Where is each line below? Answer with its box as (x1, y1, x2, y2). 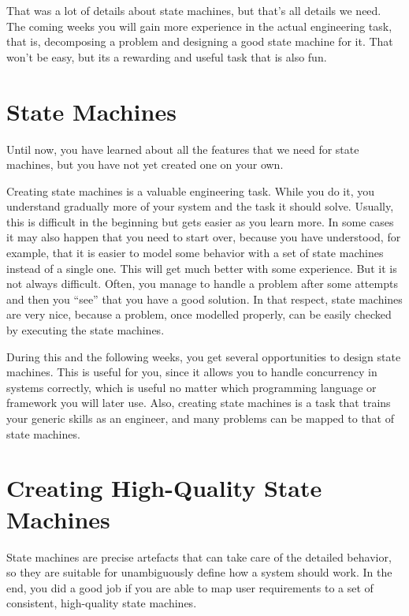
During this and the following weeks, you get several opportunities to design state (6, 348, 401, 364)
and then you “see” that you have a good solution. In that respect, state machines (6, 290, 403, 307)
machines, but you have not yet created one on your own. (6, 156, 284, 173)
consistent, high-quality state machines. (6, 595, 197, 611)
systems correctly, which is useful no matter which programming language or (6, 379, 377, 395)
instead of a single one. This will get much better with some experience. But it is (6, 259, 397, 276)
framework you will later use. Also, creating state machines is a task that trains (6, 394, 391, 411)
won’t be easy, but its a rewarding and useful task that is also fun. (6, 48, 327, 65)
